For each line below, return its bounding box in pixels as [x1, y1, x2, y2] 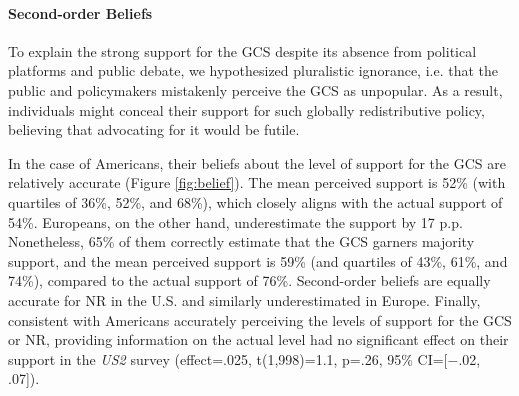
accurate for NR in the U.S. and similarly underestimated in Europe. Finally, [8, 289, 481, 310]
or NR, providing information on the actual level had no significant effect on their [8, 329, 509, 350]
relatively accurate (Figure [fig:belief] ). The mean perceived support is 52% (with [8, 172, 506, 193]
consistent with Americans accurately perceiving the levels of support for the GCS [8, 309, 512, 330]
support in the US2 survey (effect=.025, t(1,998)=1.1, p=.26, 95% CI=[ [8, 348, 448, 369]
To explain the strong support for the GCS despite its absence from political [8, 40, 477, 61]
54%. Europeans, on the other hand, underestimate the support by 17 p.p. [8, 211, 463, 232]
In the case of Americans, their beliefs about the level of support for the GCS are [8, 152, 506, 173]
